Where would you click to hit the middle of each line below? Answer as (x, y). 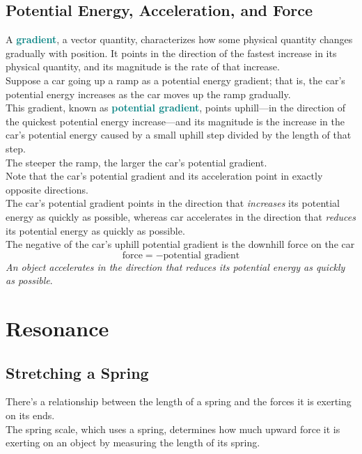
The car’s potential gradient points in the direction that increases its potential (173, 203)
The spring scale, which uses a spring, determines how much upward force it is (173, 429)
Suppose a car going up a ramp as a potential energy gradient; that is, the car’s (175, 80)
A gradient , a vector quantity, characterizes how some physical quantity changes (179, 39)
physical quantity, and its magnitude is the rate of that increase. (143, 66)
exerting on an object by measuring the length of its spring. (133, 443)
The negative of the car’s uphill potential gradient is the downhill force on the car (180, 244)
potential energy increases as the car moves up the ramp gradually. (148, 94)
